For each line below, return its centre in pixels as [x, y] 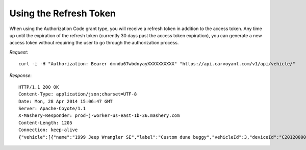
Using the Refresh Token [62, 13]
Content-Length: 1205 [45, 123]
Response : [20, 75]
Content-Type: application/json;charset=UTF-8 [78, 94]
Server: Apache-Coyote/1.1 [52, 109]
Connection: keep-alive [48, 130]
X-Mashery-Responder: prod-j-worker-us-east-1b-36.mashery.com [99, 116]
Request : [19, 52]
